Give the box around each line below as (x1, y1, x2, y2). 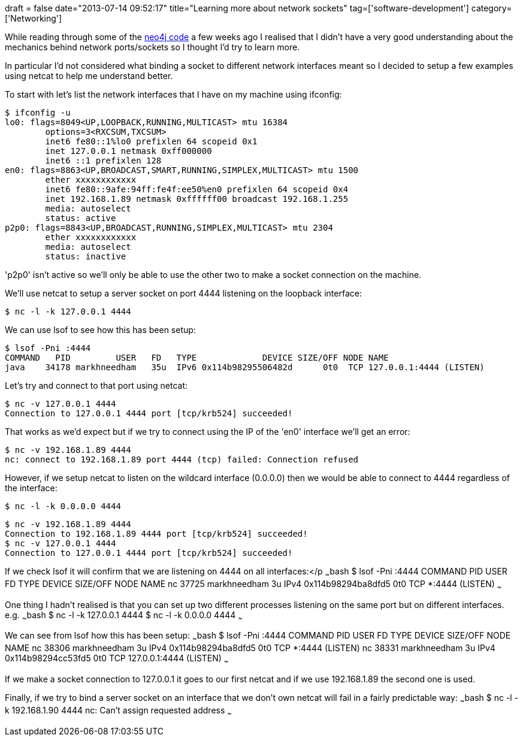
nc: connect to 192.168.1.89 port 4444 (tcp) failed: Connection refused (5, 455, 359, 464)
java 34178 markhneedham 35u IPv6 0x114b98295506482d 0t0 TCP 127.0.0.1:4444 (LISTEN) (5, 362, 485, 372)
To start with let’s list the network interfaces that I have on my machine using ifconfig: (5, 89, 342, 99)
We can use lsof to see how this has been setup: (5, 325, 196, 335)
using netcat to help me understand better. (5, 71, 173, 81)
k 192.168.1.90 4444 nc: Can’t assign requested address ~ (5, 704, 232, 718)
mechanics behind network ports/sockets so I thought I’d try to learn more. (5, 42, 300, 52)
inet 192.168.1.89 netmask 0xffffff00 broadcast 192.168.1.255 (45, 194, 349, 204)
